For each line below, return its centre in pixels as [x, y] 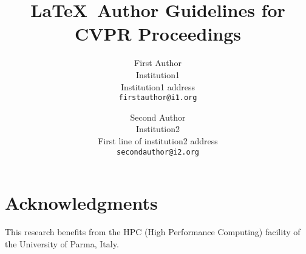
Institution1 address [158, 86]
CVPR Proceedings [158, 34]
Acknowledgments [81, 203]
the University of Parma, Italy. [62, 243]
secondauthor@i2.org [158, 152]
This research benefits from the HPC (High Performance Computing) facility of [153, 232]
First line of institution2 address [158, 140]
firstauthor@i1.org [158, 98]
